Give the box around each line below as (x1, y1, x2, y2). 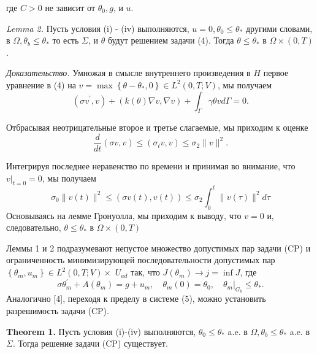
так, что (131, 266, 160, 279)
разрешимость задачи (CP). (6, 304, 109, 317)
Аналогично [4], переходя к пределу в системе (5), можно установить (6, 292, 266, 305)
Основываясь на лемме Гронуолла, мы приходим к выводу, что (6, 209, 242, 221)
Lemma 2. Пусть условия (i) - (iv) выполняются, (6, 21, 189, 34)
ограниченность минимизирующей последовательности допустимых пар (6, 253, 275, 266)
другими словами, (245, 21, 313, 34)
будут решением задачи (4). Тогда (107, 34, 234, 47)
